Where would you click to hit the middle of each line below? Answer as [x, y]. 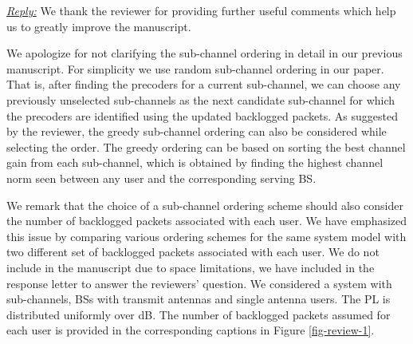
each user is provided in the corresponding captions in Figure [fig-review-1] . [191, 330]
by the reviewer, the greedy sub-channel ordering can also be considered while [197, 131]
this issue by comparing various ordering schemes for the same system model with [206, 236]
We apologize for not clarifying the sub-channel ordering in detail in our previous [205, 53]
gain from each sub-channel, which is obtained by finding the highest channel [195, 162]
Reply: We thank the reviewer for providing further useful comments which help [201, 10]
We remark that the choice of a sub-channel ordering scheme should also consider [205, 205]
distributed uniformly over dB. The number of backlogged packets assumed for [199, 314]
